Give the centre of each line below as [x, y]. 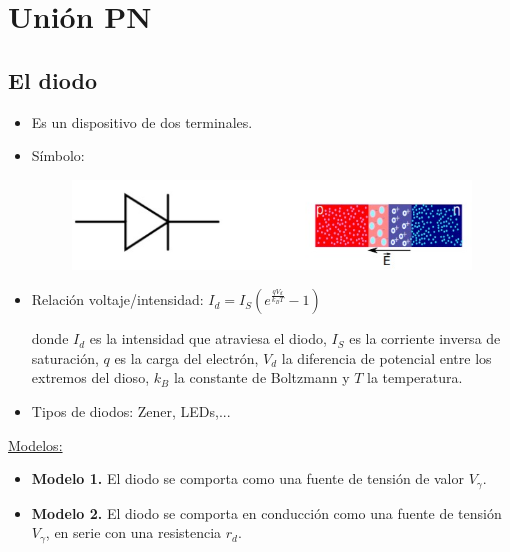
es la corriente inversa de [425, 338]
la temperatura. [415, 377]
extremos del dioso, [90, 377]
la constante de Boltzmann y [261, 377]
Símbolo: [58, 155]
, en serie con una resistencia [133, 532]
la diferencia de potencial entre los [386, 357]
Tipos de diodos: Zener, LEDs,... [131, 410]
